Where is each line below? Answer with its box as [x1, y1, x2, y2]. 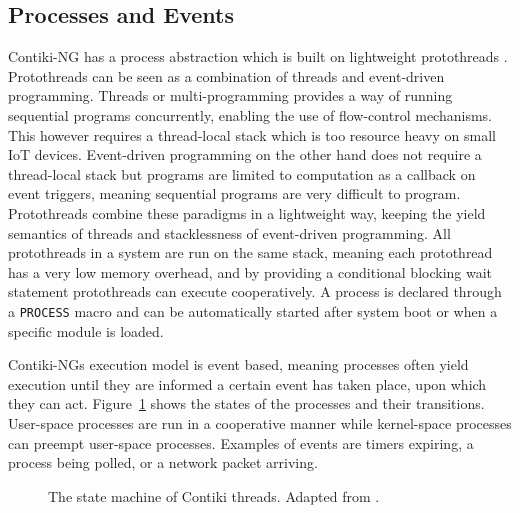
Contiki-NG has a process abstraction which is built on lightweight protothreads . [8, 46, 508, 67]
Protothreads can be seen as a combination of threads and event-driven [8, 65, 445, 86]
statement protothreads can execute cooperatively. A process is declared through [8, 281, 502, 302]
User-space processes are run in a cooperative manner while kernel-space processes [8, 412, 512, 433]
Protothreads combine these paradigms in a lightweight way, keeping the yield [8, 202, 486, 223]
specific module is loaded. [8, 320, 164, 341]
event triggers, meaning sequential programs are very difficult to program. [8, 183, 461, 204]
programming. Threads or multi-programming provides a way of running [8, 85, 453, 106]
